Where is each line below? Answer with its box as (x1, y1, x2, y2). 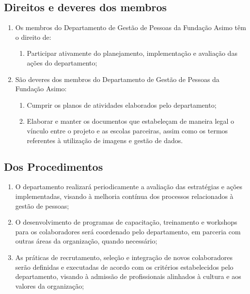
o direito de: (15, 32, 51, 42)
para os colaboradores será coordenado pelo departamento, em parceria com (15, 226, 241, 236)
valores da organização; (15, 280, 84, 291)
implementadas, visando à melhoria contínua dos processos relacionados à (15, 191, 234, 201)
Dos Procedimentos (4, 159, 103, 174)
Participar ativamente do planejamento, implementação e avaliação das (27, 48, 237, 58)
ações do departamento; (27, 57, 97, 67)
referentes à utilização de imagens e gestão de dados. (27, 135, 183, 145)
